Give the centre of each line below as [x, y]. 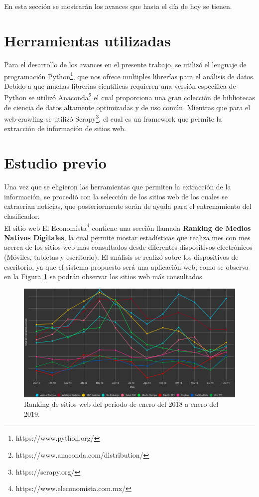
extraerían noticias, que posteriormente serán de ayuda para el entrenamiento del [128, 206]
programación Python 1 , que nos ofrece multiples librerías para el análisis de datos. [129, 75]
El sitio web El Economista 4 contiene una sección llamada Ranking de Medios [128, 227]
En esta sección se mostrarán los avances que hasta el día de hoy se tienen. [118, 6]
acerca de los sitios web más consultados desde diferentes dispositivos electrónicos [128, 247]
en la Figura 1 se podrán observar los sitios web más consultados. [104, 276]
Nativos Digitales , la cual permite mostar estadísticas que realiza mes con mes [127, 237]
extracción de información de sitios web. [65, 128]
